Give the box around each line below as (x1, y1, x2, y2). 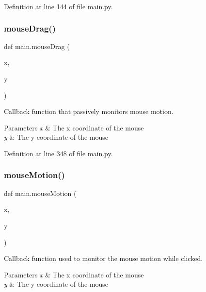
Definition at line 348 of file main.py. (4, 148, 113, 158)
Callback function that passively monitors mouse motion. (4, 106, 174, 116)
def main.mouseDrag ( (4, 41, 70, 51)
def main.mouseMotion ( (4, 188, 77, 198)
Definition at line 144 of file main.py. (4, 1, 113, 11)
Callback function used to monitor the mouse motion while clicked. (4, 253, 203, 263)
